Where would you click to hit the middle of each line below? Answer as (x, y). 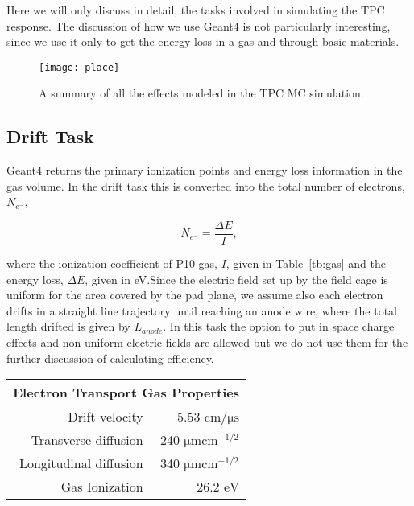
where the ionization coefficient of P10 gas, (112, 263)
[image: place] (79, 67)
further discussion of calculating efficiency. (110, 358)
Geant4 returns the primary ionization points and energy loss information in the (205, 170)
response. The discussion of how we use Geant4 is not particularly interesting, (199, 25)
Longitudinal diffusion (81, 463)
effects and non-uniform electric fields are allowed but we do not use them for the (207, 342)
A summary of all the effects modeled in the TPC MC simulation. (201, 93)
